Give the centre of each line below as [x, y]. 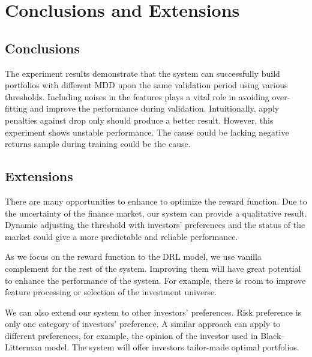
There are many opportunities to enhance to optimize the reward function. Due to [156, 201]
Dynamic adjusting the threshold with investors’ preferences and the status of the [155, 225]
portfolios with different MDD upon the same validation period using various [146, 85]
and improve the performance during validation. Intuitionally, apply [155, 108]
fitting [16, 108]
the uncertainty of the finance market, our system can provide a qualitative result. [156, 213]
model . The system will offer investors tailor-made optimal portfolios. [172, 347]
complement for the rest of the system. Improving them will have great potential [153, 268]
